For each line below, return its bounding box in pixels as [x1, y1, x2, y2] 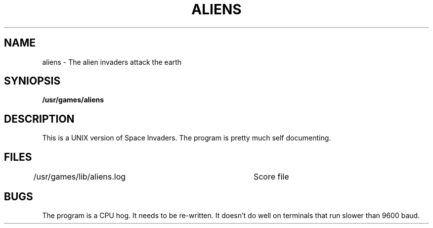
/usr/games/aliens [42, 95, 104, 104]
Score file [253, 172, 289, 182]
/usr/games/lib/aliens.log [33, 172, 126, 182]
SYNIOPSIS [4, 75, 61, 88]
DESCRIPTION [4, 112, 75, 125]
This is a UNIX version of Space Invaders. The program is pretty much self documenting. [42, 134, 331, 142]
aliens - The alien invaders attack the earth [42, 57, 182, 66]
